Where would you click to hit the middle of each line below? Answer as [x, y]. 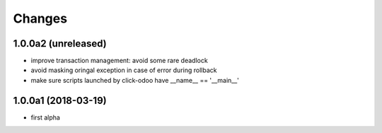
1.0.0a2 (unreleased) [60, 44]
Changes [40, 18]
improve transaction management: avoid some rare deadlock [119, 61]
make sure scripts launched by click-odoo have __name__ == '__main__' [135, 80]
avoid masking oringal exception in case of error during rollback [124, 70]
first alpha [45, 117]
